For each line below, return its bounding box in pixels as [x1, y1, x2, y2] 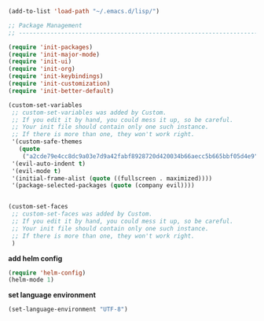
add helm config [8, 253, 63, 263]
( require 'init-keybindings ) [8, 72, 104, 80]
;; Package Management [8, 21, 82, 29]
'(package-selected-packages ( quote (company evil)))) [11, 182, 195, 190]
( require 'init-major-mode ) [8, 50, 101, 58]
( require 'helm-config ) [8, 268, 86, 277]
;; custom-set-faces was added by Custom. [11, 210, 153, 218]
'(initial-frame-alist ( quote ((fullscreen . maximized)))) [11, 174, 213, 183]
